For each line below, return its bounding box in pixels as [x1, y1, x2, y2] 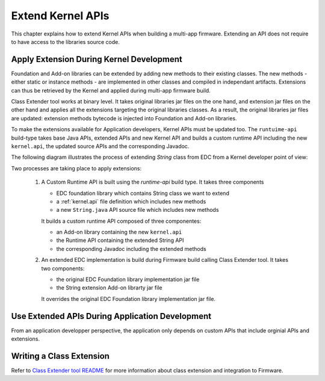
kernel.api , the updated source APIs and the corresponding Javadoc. [11, 142, 190, 150]
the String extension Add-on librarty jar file [56, 284, 162, 291]
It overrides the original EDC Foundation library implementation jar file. [41, 295, 216, 302]
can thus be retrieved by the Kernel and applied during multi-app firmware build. [11, 87, 211, 94]
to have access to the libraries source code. [11, 38, 120, 45]
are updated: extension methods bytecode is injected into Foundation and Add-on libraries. [11, 114, 237, 122]
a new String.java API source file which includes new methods [56, 206, 219, 214]
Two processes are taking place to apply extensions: [11, 164, 141, 172]
